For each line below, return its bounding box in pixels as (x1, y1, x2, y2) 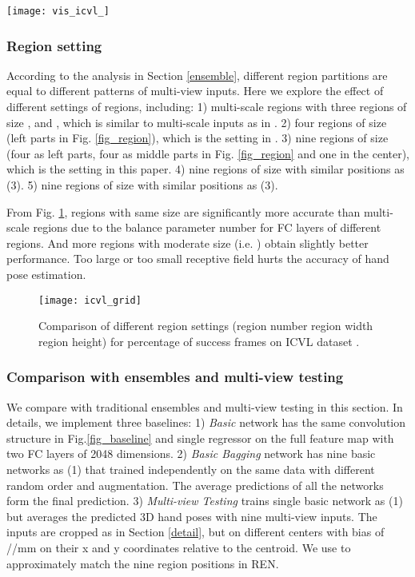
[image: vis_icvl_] (6, 6, 110, 17)
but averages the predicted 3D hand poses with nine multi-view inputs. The (6, 507, 377, 524)
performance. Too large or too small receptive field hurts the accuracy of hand (6, 250, 389, 267)
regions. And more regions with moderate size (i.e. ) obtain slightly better (6, 234, 369, 251)
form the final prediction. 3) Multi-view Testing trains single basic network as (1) (6, 492, 403, 509)
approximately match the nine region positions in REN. (6, 555, 279, 571)
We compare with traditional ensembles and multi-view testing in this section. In (6, 398, 403, 415)
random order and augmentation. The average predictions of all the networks (6, 476, 384, 493)
